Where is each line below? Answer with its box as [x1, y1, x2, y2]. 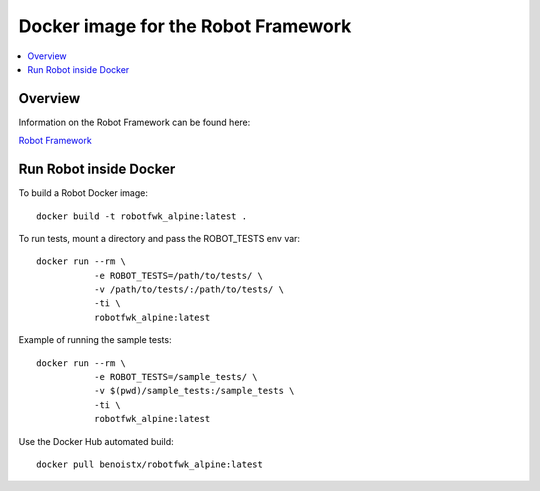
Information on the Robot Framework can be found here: [18, 116, 251, 128]
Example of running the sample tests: [18, 334, 172, 346]
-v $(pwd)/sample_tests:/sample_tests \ [93, 385, 295, 397]
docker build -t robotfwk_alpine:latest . [36, 210, 248, 222]
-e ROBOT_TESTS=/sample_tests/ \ [93, 371, 259, 383]
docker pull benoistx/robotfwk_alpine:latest [36, 459, 264, 470]
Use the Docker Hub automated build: [18, 435, 174, 447]
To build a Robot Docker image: [18, 187, 149, 199]
